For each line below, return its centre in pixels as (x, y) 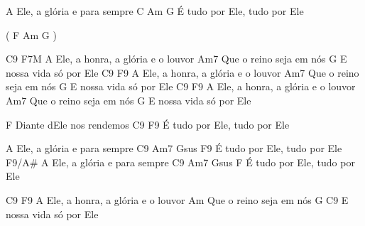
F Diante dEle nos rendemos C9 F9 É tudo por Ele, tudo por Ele (148, 124)
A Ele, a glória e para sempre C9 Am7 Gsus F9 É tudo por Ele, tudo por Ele (174, 148)
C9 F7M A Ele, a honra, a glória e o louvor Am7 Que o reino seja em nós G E (176, 59)
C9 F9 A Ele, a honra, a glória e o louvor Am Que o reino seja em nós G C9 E (177, 199)
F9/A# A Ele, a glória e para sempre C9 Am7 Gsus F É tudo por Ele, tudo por (180, 162)
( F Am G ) (31, 34)
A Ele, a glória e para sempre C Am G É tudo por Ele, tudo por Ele (155, 11)
